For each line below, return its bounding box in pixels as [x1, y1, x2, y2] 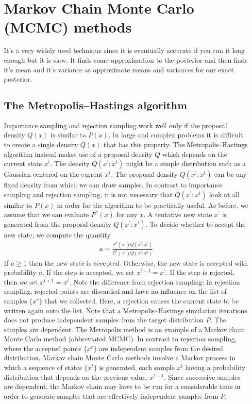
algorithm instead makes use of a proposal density [4, 149, 153, 159]
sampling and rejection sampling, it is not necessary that [4, 189, 173, 199]
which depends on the [162, 149, 227, 159]
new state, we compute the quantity [4, 230, 111, 240]
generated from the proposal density [4, 219, 112, 229]
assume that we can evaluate [4, 209, 89, 219]
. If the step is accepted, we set [42, 267, 134, 277]
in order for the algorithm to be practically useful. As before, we [57, 200, 249, 210]
